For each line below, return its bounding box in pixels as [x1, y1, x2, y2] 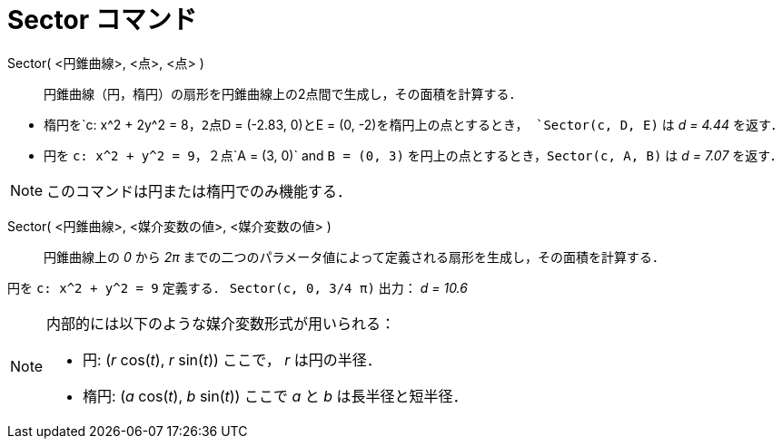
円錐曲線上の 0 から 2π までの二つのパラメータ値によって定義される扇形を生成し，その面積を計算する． [44, 248, 666, 265]
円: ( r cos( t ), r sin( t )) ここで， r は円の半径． [83, 350, 381, 369]
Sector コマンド [7, 5, 197, 35]
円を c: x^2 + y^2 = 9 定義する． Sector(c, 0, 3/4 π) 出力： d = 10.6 [7, 279, 468, 296]
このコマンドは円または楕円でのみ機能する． [46, 181, 352, 200]
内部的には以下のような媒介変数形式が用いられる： [46, 314, 396, 333]
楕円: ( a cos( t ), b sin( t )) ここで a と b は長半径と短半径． [83, 386, 468, 405]
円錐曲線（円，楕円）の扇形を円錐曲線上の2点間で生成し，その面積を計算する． [44, 85, 522, 102]
